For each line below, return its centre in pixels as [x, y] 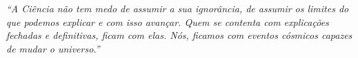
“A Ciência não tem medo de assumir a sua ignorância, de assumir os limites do [178, 8]
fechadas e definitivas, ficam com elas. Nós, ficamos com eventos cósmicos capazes [179, 35]
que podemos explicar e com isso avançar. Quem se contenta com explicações [168, 21]
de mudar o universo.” [53, 48]
